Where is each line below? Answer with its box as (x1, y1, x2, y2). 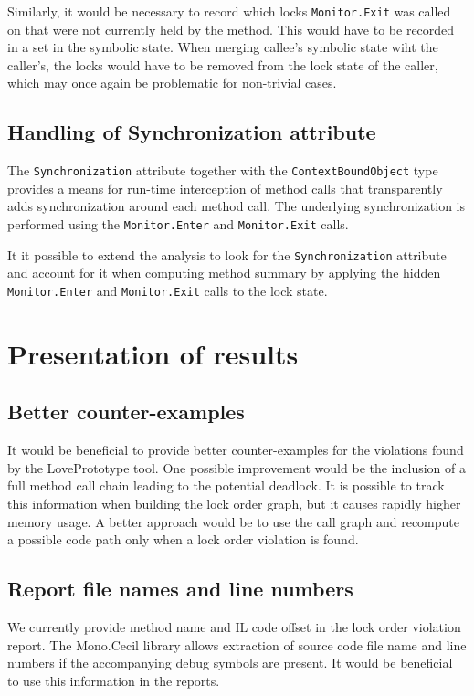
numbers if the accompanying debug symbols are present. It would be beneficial (7, 653, 453, 672)
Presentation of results (7, 334, 299, 372)
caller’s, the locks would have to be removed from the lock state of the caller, (7, 55, 438, 74)
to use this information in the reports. (7, 670, 220, 690)
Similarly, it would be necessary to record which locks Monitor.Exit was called (7, 2, 451, 20)
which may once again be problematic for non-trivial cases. (7, 73, 337, 92)
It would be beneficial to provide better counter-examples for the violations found (7, 440, 464, 459)
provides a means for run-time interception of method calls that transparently (7, 178, 443, 197)
